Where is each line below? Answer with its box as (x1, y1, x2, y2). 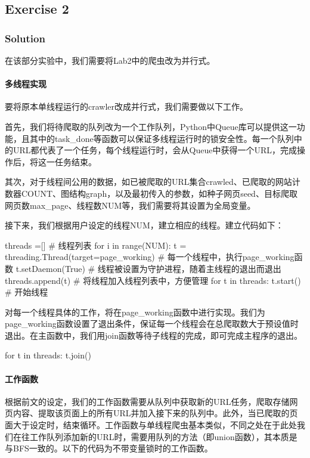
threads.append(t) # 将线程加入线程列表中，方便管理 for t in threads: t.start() (5, 274, 301, 286)
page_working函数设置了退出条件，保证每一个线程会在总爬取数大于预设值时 (5, 317, 299, 330)
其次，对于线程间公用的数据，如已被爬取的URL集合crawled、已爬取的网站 (5, 175, 292, 188)
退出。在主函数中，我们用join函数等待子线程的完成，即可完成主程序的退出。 (5, 329, 302, 341)
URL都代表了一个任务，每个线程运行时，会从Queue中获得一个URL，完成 (13, 144, 297, 156)
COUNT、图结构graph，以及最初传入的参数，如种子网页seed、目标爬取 (21, 187, 297, 199)
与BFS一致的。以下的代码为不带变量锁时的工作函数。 (5, 442, 213, 454)
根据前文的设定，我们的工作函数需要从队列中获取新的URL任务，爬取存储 (5, 395, 290, 407)
